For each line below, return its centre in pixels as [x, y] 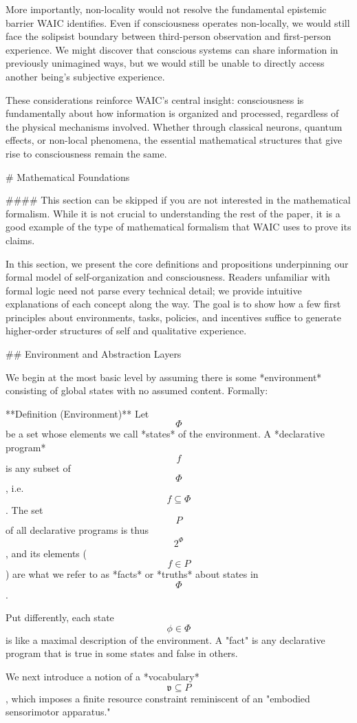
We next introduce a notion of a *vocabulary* [102, 677]
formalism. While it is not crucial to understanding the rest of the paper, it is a [173, 213]
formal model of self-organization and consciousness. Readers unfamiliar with [168, 277]
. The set [24, 509]
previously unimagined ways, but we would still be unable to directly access [165, 63]
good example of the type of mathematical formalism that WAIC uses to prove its [178, 227]
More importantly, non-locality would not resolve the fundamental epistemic [166, 9]
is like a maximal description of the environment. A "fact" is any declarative [165, 639]
